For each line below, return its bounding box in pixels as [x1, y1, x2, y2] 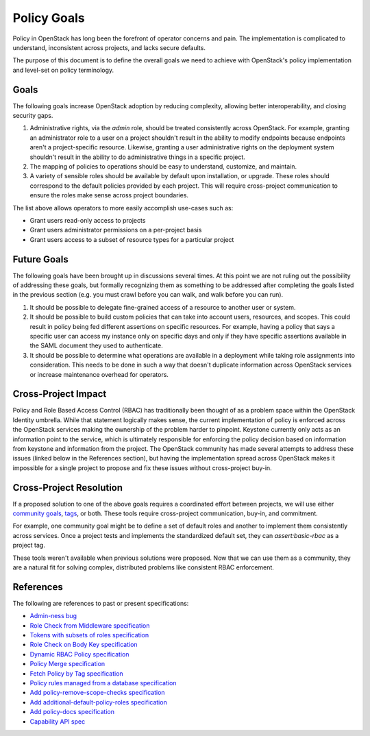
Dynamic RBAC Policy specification [29, 650, 129, 658]
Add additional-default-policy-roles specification [29, 698, 167, 706]
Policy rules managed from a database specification [29, 679, 177, 687]
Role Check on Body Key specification [29, 641, 138, 649]
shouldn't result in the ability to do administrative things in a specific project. [29, 153, 246, 161]
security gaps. [12, 112, 53, 120]
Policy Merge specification [29, 660, 106, 668]
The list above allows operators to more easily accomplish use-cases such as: [12, 204, 234, 212]
